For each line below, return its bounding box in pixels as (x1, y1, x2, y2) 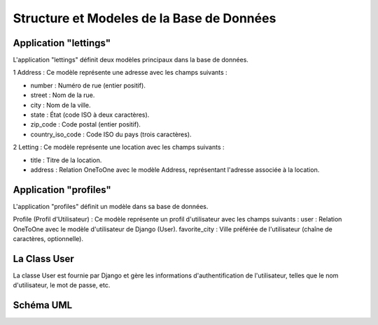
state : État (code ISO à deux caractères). (30, 110, 150, 119)
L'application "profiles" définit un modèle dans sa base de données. (13, 202, 209, 210)
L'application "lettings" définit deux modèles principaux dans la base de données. (13, 56, 248, 64)
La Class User (13, 252, 75, 265)
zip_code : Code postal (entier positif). (30, 120, 141, 129)
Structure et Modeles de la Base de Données (13, 10, 276, 26)
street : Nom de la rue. (30, 91, 95, 99)
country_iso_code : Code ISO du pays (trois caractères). (30, 130, 192, 138)
